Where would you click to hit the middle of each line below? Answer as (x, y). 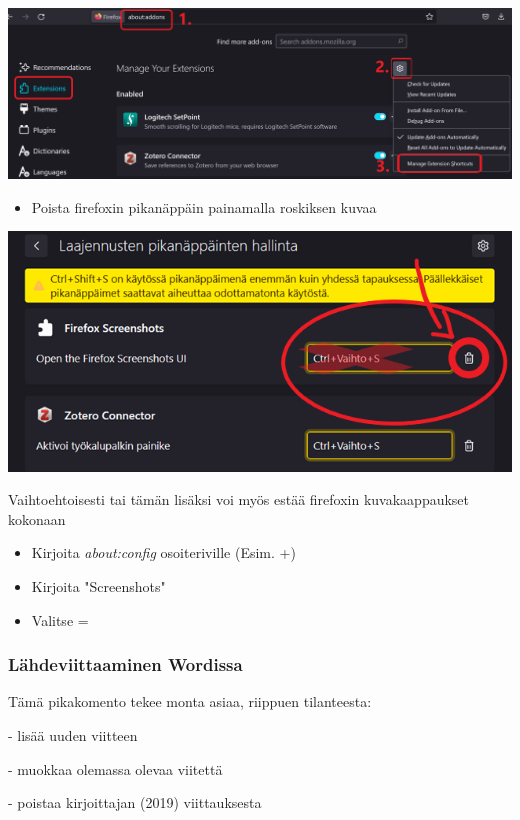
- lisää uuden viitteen (73, 735)
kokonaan (37, 518)
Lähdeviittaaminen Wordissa (125, 664)
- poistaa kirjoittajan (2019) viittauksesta (135, 802)
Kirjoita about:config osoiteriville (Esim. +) (163, 552)
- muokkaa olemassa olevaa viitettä (115, 768)
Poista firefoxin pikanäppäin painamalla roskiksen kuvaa (204, 206)
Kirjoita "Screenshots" (98, 586)
